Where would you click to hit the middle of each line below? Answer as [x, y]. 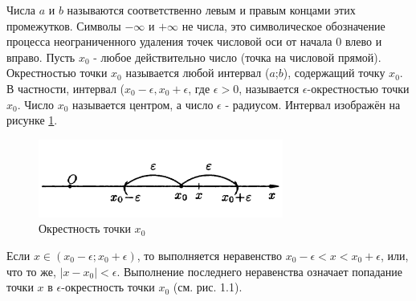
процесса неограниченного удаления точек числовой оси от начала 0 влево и [194, 41]
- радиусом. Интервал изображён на [313, 104]
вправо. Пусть [41, 57]
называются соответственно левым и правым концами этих [211, 10]
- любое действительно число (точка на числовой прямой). [237, 57]
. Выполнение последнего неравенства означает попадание [260, 271]
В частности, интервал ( [65, 88]
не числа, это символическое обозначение [283, 25]
